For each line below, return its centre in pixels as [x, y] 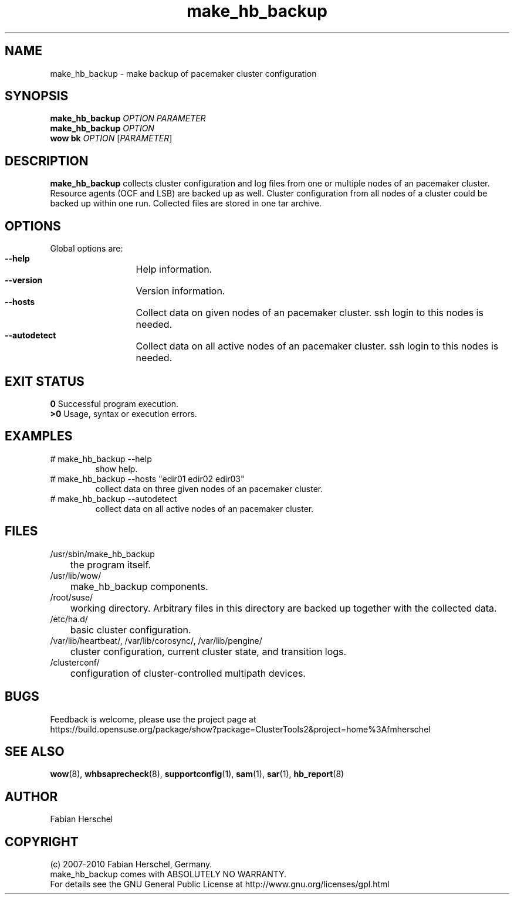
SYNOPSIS [37, 96]
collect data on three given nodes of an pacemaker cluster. [209, 488]
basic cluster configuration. [131, 630]
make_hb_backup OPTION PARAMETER [128, 118]
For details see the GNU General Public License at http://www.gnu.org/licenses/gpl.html [220, 884]
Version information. [180, 291]
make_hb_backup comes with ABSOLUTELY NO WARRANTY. [168, 874]
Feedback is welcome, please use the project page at [153, 719]
